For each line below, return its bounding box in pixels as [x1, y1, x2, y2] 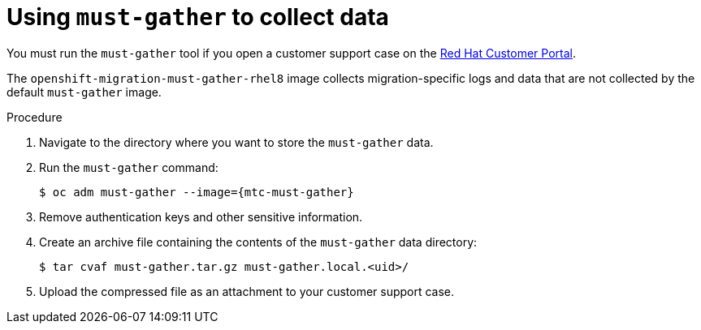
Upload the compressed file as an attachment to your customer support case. [39, 284, 455, 298]
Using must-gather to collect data [6, 3, 389, 31]
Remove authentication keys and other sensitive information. [39, 209, 363, 224]
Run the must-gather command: [39, 160, 219, 174]
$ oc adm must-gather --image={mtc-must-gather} [39, 185, 354, 199]
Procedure [6, 109, 63, 124]
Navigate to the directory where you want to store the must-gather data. [39, 135, 434, 149]
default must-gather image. [6, 84, 162, 99]
